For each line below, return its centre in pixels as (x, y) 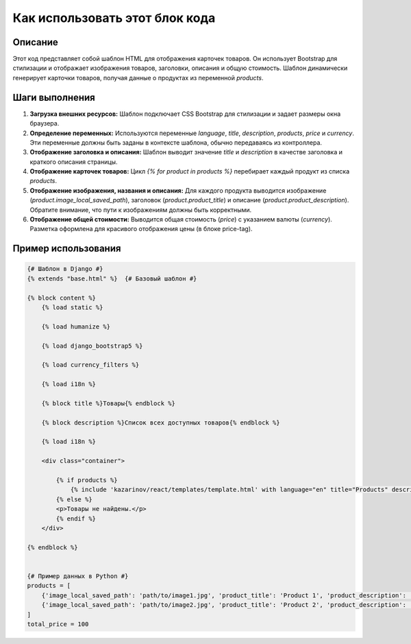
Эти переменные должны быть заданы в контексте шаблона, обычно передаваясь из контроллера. (176, 142)
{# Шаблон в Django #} (65, 269)
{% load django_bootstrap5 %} (92, 346)
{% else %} (74, 499)
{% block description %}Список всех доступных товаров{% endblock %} (161, 422)
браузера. (45, 123)
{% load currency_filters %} (90, 365)
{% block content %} (61, 298)
